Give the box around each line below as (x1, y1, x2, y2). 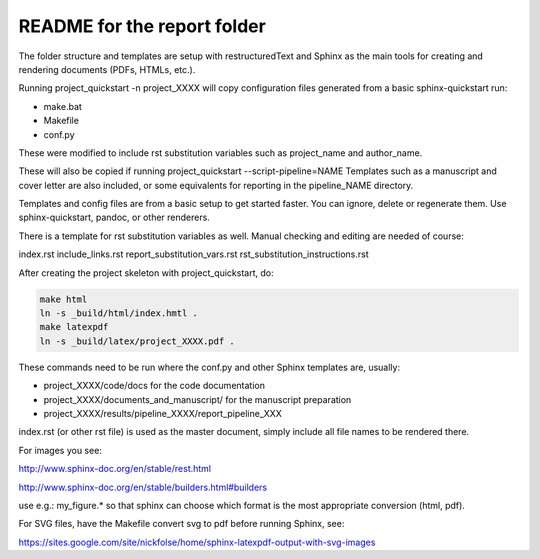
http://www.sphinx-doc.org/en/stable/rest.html (18, 463, 212, 475)
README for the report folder (18, 15, 267, 37)
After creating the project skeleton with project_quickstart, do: (18, 266, 274, 279)
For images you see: (18, 444, 102, 456)
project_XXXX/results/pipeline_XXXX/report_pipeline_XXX (43, 407, 282, 419)
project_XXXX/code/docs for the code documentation (43, 380, 265, 392)
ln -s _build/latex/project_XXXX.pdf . (39, 335, 235, 347)
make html (39, 293, 88, 305)
